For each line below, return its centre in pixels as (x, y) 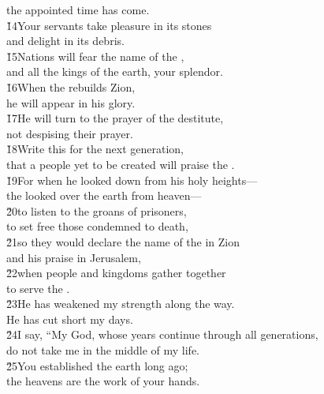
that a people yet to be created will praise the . (121, 164)
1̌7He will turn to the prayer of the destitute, (115, 118)
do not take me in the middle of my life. (103, 350)
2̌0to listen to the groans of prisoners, (97, 210)
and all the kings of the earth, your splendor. (115, 71)
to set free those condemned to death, (97, 226)
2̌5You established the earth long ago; (97, 365)
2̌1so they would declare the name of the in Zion (123, 241)
